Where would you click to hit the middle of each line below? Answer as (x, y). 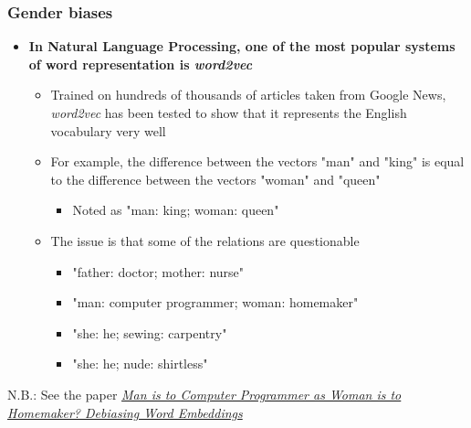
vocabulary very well (108, 130)
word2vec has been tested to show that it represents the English (229, 112)
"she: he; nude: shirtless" (140, 364)
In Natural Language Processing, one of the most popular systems (242, 46)
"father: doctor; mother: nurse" (158, 271)
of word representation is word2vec (141, 64)
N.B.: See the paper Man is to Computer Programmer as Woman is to (204, 394)
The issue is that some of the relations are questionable (205, 240)
